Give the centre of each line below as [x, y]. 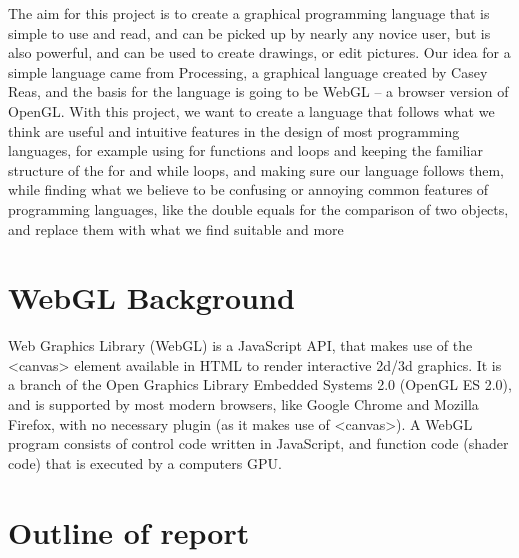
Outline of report [129, 531]
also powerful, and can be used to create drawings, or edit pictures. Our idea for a [259, 52]
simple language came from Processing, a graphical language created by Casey [248, 71]
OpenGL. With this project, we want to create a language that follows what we [251, 110]
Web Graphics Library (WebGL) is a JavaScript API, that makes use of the [240, 345]
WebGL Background [151, 297]
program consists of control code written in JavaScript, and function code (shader [258, 443]
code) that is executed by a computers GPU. [145, 462]
